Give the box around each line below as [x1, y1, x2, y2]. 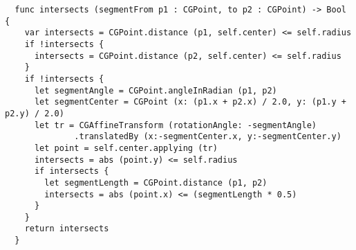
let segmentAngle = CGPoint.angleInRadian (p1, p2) [34, 85, 277, 96]
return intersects [24, 224, 109, 234]
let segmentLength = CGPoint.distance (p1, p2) [44, 177, 268, 188]
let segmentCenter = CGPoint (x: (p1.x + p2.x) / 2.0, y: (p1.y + [34, 97, 346, 107]
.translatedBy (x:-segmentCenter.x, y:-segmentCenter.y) [74, 132, 341, 142]
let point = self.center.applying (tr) [34, 143, 218, 153]
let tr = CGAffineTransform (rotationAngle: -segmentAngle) [34, 120, 317, 130]
